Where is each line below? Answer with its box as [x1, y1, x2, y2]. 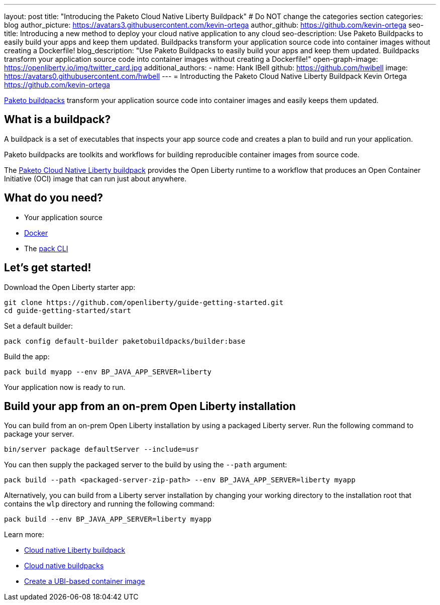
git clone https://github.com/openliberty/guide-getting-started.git [4, 298, 284, 307]
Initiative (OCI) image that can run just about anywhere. [4, 174, 187, 183]
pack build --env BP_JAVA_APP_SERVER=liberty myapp [4, 515, 212, 524]
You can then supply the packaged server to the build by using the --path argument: [4, 460, 287, 469]
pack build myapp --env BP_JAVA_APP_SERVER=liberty [4, 367, 212, 376]
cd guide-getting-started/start [4, 306, 131, 315]
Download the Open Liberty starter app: [4, 282, 136, 291]
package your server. [4, 430, 74, 439]
